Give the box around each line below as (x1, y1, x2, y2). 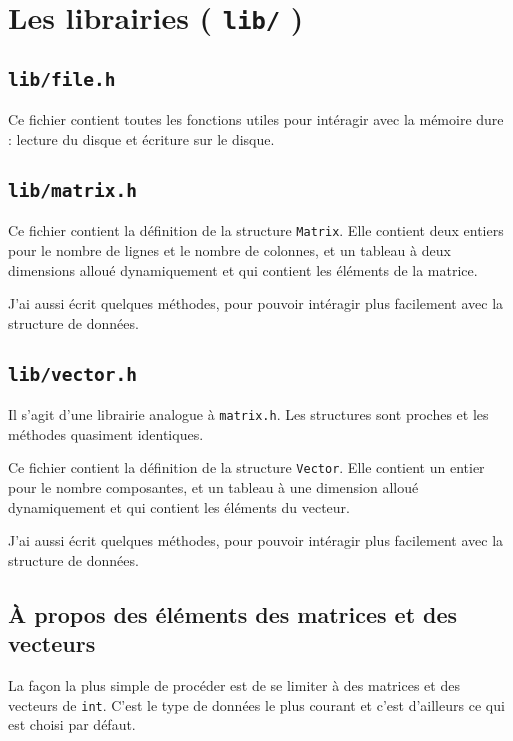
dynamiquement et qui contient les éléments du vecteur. (8, 496, 350, 517)
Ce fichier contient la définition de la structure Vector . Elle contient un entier (8, 457, 485, 478)
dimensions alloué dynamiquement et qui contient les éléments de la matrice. (8, 259, 478, 280)
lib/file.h (8, 68, 116, 90)
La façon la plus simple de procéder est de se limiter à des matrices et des (8, 674, 460, 695)
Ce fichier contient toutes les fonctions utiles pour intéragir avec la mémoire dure (8, 109, 504, 130)
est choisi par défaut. (8, 714, 136, 735)
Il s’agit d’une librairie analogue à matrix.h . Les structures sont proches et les (8, 404, 489, 425)
